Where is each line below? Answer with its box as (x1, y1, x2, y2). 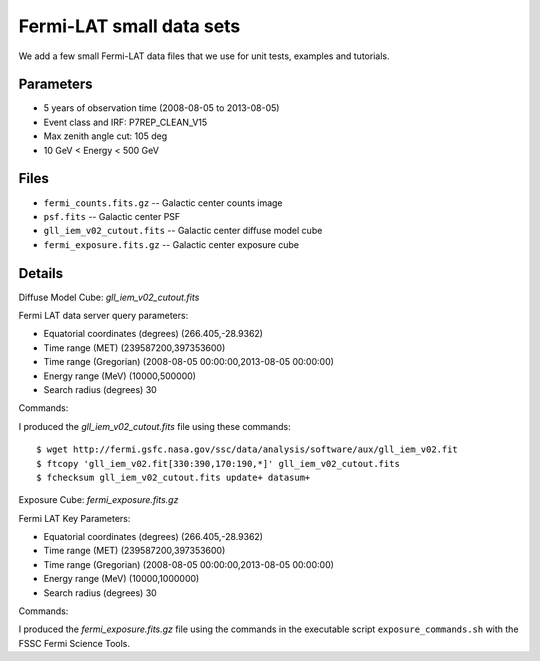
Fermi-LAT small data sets (18, 15, 241, 37)
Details (18, 265, 64, 282)
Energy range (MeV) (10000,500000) (43, 370, 197, 382)
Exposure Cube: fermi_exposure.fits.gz (18, 494, 179, 506)
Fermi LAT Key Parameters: (18, 512, 131, 524)
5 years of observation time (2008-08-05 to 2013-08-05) (43, 102, 280, 114)
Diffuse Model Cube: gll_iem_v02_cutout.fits (18, 291, 200, 303)
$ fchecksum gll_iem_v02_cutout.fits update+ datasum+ (36, 471, 311, 483)
